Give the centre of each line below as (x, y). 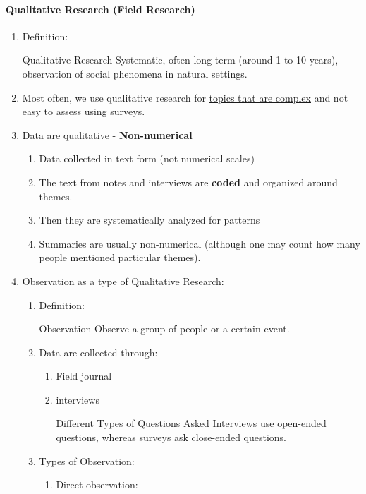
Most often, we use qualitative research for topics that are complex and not (185, 97)
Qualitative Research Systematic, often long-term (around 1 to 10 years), (180, 60)
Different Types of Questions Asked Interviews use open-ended (191, 423)
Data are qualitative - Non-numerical (107, 134)
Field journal (84, 376)
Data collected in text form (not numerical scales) (147, 158)
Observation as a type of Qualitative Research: (123, 281)
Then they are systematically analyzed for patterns (150, 220)
